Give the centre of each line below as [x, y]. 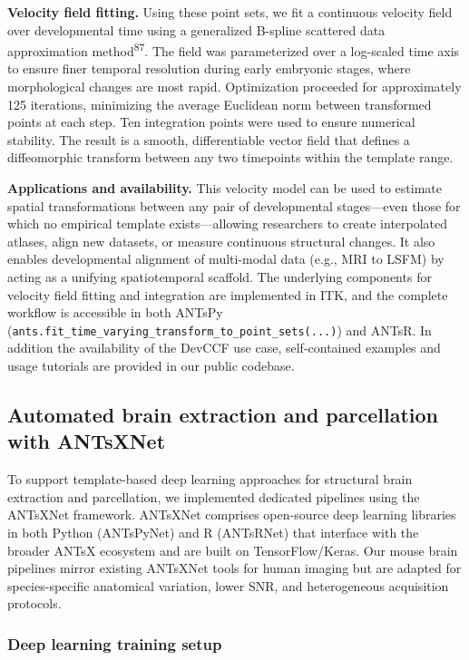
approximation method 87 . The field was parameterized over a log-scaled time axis [234, 49]
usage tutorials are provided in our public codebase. [151, 365]
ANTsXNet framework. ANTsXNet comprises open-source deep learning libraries [232, 514]
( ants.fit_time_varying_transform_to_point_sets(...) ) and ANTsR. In [220, 330]
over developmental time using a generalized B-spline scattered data [196, 29]
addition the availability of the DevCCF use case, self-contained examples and [224, 348]
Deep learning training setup [115, 643]
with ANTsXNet [87, 441]
